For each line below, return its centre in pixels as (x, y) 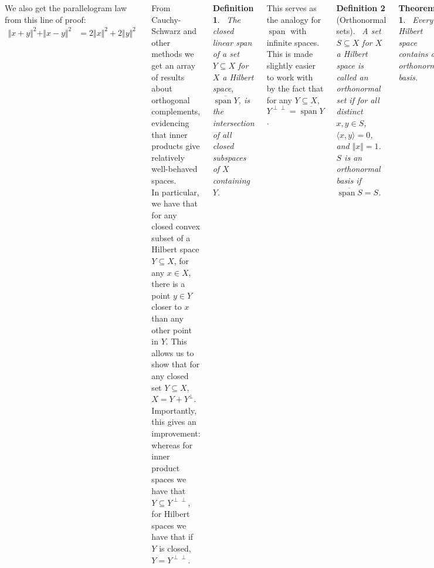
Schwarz (166, 31)
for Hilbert (171, 514)
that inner (169, 134)
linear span (232, 42)
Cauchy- (166, 19)
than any (167, 318)
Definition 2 (361, 8)
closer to (167, 307)
